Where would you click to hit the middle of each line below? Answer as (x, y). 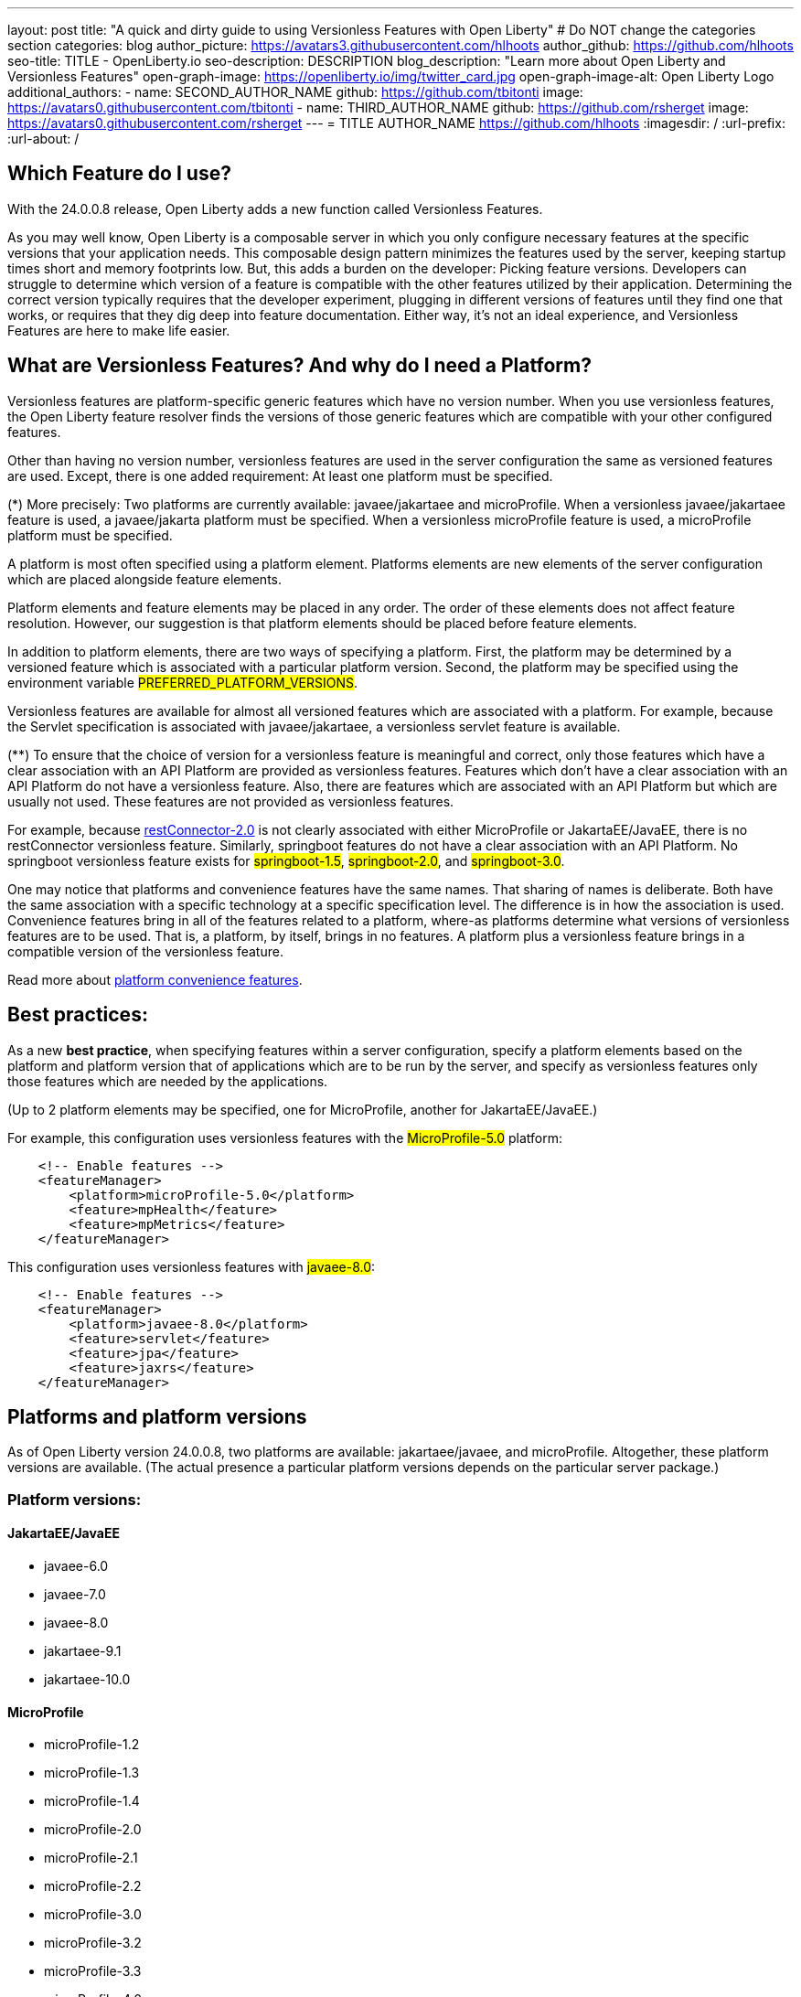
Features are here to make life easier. (119, 330)
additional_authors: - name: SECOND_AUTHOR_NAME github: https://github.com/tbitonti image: (295, 92)
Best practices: (78, 1015)
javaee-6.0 (76, 1565)
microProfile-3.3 (93, 1971)
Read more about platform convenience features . (155, 979)
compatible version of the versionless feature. (145, 951)
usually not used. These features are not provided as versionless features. (231, 801)
